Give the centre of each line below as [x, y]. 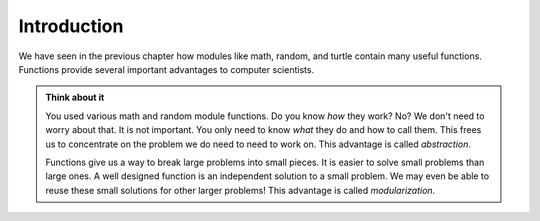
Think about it [75, 97]
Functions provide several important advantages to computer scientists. [166, 69]
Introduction [71, 26]
